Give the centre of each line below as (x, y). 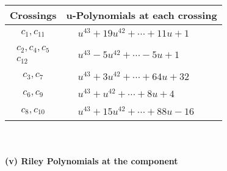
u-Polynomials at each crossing (142, 15)
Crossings (33, 15)
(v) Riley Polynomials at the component (92, 160)
